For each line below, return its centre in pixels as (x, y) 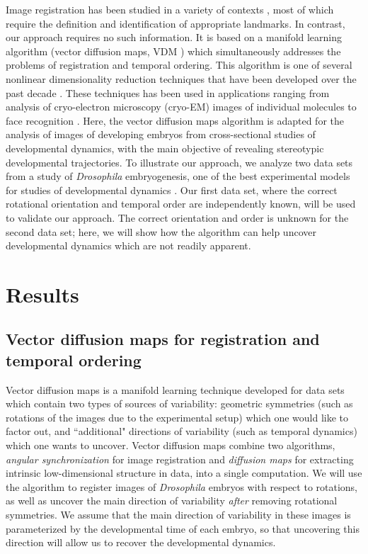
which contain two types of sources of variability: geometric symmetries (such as (179, 403)
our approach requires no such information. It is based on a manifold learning (174, 37)
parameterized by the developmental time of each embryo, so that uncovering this (183, 528)
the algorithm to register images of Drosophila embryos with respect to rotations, (182, 486)
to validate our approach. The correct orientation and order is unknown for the (177, 217)
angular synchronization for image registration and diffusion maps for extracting (180, 459)
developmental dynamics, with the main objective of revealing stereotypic (165, 148)
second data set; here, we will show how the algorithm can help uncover (161, 231)
